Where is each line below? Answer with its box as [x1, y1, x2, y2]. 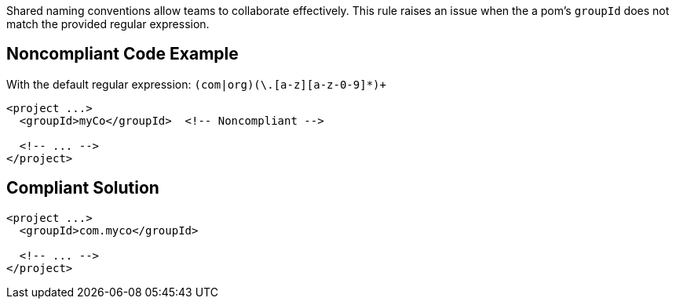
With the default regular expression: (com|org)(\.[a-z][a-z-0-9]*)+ [6, 77, 386, 91]
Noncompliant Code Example [6, 44, 239, 64]
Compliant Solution [6, 178, 159, 198]
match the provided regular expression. [6, 17, 210, 31]
